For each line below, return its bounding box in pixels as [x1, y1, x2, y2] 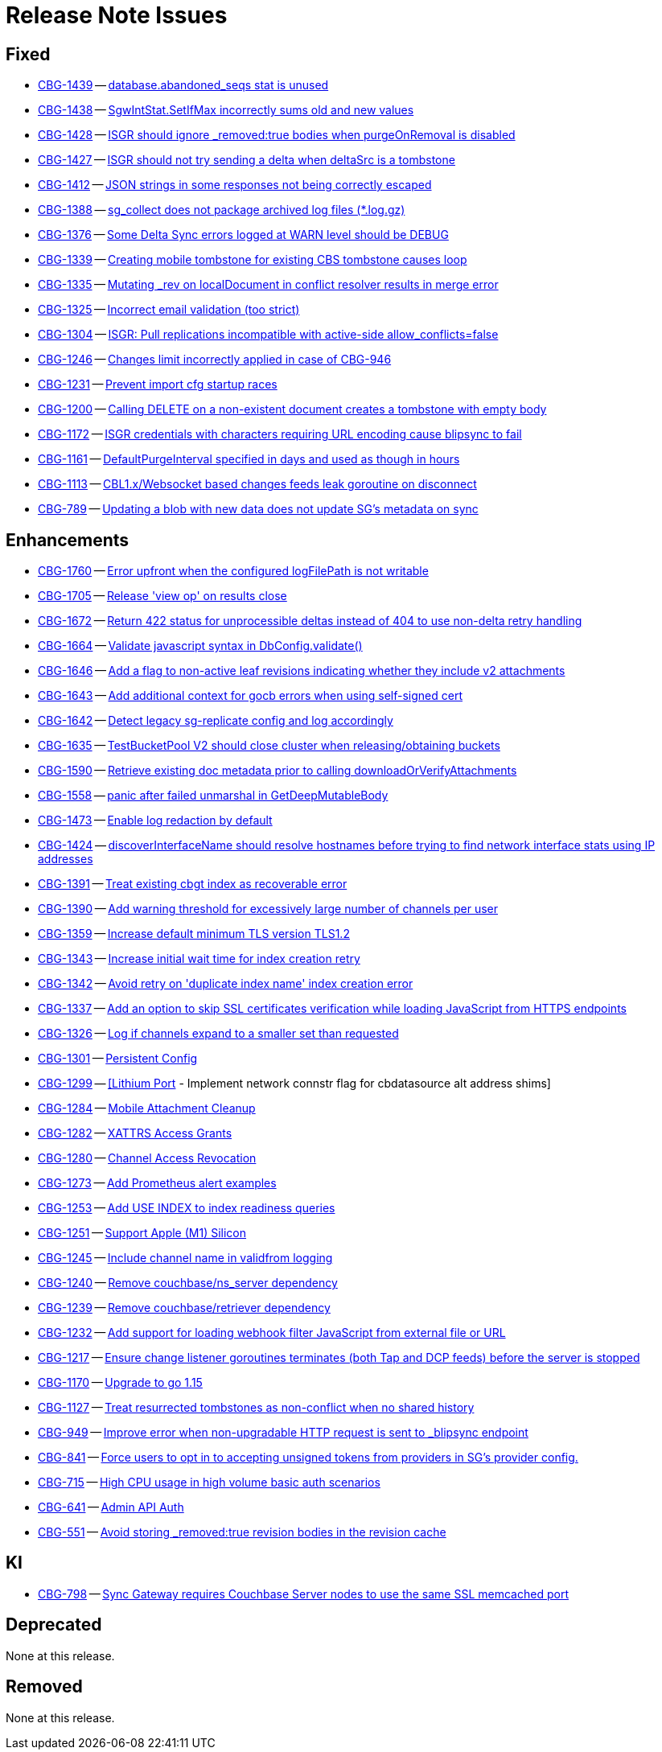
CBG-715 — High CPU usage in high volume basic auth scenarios [38, 1475, 380, 1490]
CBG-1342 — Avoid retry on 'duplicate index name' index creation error [38, 977, 413, 991]
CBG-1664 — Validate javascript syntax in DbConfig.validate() [38, 639, 363, 653]
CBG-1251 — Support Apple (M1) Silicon [38, 1226, 247, 1240]
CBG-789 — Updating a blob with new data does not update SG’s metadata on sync [38, 502, 479, 516]
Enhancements [6, 529, 130, 550]
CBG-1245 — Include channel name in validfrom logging [38, 1251, 333, 1265]
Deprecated [6, 1614, 102, 1635]
